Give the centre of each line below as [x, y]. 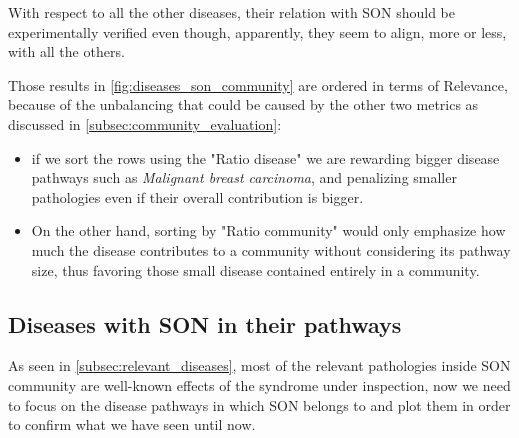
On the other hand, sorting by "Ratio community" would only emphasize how [268, 230]
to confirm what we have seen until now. [132, 424]
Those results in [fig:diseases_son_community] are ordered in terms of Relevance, [258, 84]
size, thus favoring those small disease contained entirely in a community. [255, 269]
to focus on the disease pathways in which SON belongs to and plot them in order [259, 404]
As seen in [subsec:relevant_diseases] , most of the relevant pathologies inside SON [259, 365]
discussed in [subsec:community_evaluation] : [145, 123]
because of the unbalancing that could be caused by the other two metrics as [243, 104]
